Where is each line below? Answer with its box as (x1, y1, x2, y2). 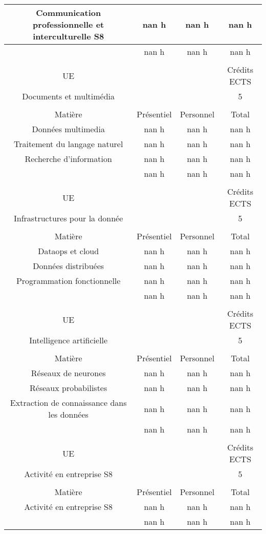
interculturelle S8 (33, 30, 104, 42)
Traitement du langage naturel (13, 138, 123, 150)
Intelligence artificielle (29, 334, 108, 346)
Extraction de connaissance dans (10, 397, 127, 408)
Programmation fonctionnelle (16, 275, 121, 286)
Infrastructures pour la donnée (14, 212, 123, 224)
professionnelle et (33, 18, 104, 30)
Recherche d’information (25, 153, 112, 165)
